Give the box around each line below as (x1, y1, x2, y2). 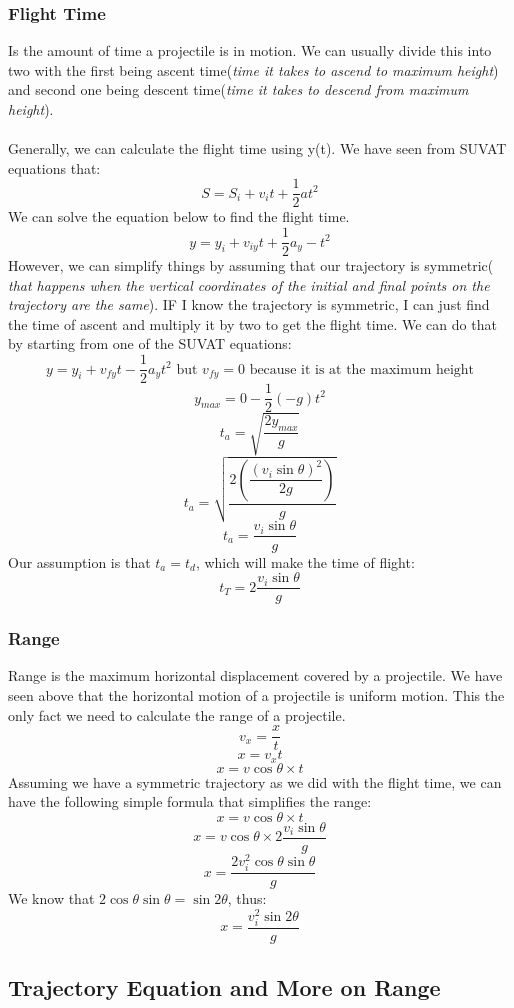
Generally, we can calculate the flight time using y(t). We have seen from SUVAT (8, 138, 507, 159)
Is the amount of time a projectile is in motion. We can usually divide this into (8, 40, 492, 61)
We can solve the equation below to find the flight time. (8, 206, 350, 227)
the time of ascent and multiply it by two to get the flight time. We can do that (8, 313, 497, 334)
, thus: (227, 888, 267, 909)
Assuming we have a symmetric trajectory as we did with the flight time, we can (8, 771, 502, 792)
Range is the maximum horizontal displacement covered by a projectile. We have (8, 665, 503, 686)
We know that (8, 888, 95, 909)
